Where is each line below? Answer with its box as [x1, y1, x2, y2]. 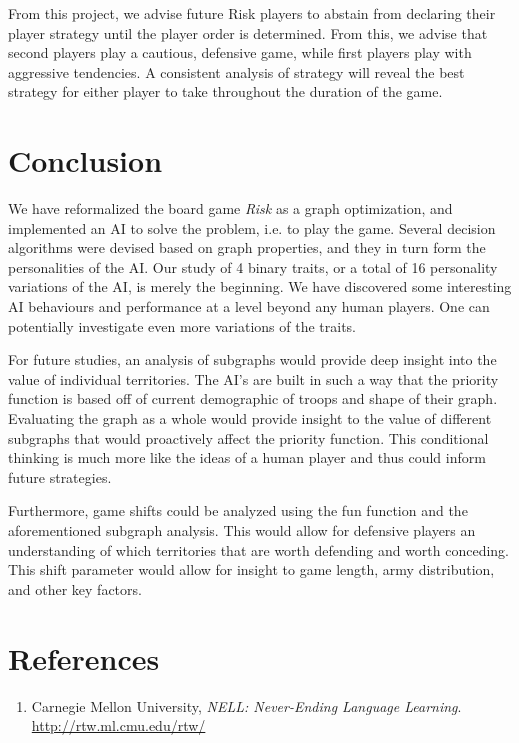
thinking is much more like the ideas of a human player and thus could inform [8, 447, 486, 468]
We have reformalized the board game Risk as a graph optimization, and [8, 198, 453, 219]
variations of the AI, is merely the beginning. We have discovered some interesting [8, 276, 512, 297]
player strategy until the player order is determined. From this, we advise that [8, 22, 488, 43]
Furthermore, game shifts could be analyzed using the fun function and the [8, 500, 468, 521]
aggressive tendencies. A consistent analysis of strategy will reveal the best [8, 61, 465, 82]
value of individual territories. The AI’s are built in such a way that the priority [8, 368, 499, 389]
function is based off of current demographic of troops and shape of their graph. [8, 388, 498, 409]
